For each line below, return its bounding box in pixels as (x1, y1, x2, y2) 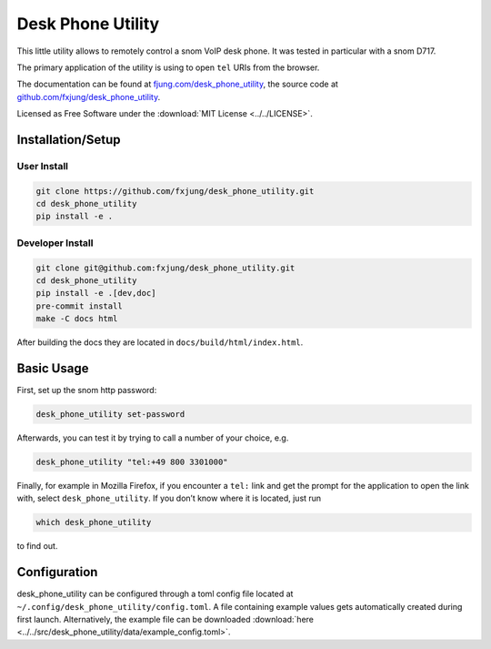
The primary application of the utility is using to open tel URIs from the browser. (16, 62, 320, 73)
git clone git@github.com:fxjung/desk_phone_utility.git (35, 262, 296, 273)
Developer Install (16, 237, 94, 249)
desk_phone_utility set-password (35, 410, 185, 420)
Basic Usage (16, 360, 89, 376)
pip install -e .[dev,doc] (35, 288, 156, 299)
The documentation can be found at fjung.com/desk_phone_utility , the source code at (16, 78, 338, 90)
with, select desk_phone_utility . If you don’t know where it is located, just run (16, 492, 322, 504)
